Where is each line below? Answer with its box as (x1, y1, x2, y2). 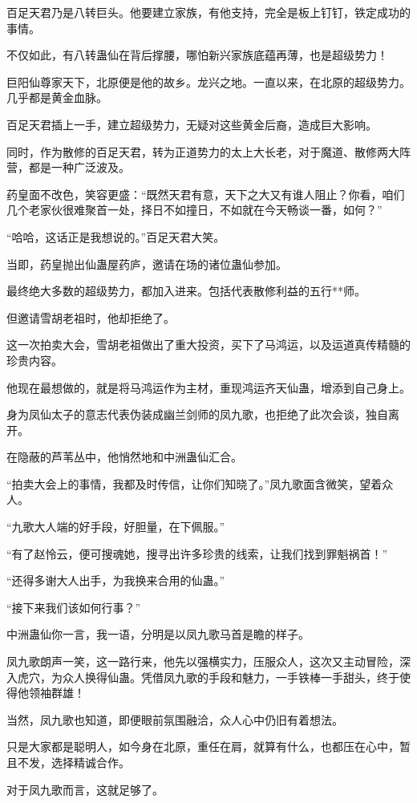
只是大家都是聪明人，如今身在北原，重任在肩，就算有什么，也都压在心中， (6, 738, 399, 755)
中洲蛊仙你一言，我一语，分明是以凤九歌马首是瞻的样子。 (6, 626, 310, 643)
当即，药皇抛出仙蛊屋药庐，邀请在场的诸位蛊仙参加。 (6, 255, 287, 272)
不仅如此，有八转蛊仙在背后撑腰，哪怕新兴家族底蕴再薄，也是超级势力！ (6, 47, 388, 63)
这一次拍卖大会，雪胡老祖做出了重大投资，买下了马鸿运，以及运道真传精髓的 (6, 336, 411, 353)
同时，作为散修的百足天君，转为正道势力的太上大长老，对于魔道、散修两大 (6, 143, 399, 160)
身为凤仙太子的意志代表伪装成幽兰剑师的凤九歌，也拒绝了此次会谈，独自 (6, 406, 388, 423)
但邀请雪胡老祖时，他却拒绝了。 (6, 309, 175, 326)
